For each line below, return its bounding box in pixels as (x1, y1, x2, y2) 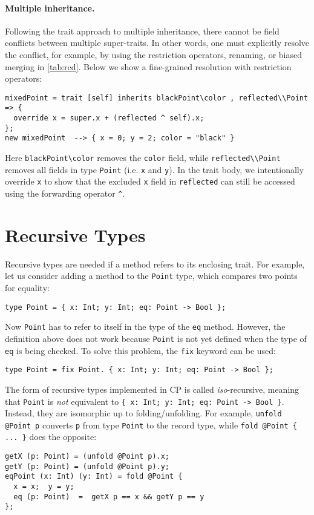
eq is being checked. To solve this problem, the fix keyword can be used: (5, 344, 276, 356)
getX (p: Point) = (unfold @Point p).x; (5, 452, 170, 461)
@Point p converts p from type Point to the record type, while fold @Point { (5, 418, 297, 431)
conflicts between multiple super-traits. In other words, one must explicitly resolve (5, 36, 310, 49)
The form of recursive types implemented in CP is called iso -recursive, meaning (5, 382, 299, 395)
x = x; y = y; (13, 482, 74, 491)
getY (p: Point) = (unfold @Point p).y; (5, 462, 170, 471)
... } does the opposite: (5, 430, 97, 443)
